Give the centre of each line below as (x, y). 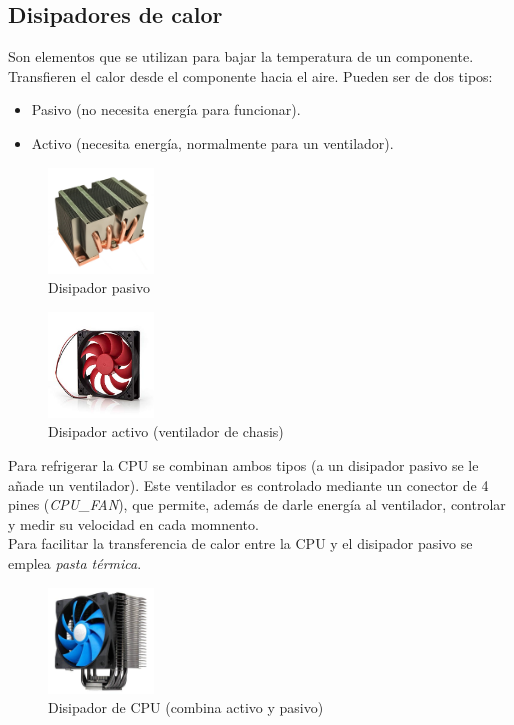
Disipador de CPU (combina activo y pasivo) (186, 707)
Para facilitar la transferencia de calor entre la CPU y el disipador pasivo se (240, 543)
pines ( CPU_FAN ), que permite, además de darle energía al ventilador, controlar (257, 504)
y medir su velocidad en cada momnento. (133, 523)
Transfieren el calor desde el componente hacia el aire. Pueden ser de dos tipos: (250, 75)
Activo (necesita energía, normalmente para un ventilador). (212, 142)
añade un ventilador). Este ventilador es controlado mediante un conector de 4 (248, 484)
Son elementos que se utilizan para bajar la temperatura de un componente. (241, 56)
